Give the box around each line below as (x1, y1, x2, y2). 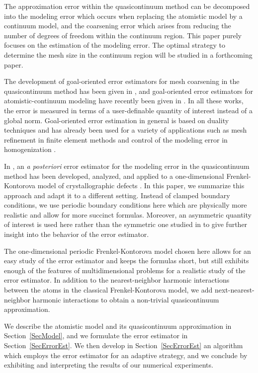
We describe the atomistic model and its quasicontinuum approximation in (4, 320, 232, 331)
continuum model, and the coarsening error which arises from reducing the (4, 20, 231, 31)
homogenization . (4, 144, 56, 154)
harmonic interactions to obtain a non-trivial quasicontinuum (32, 294, 219, 304)
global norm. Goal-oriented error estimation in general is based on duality (4, 115, 229, 125)
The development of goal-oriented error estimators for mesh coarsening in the (4, 76, 240, 86)
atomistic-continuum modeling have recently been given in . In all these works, (4, 95, 244, 106)
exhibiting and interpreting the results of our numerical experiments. (4, 360, 213, 370)
